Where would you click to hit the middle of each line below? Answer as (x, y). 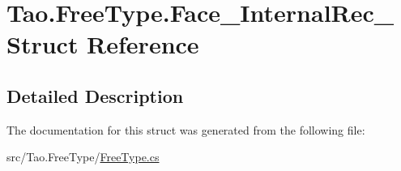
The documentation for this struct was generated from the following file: (186, 129)
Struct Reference (103, 44)
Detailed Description (95, 95)
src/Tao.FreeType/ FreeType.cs (83, 157)
